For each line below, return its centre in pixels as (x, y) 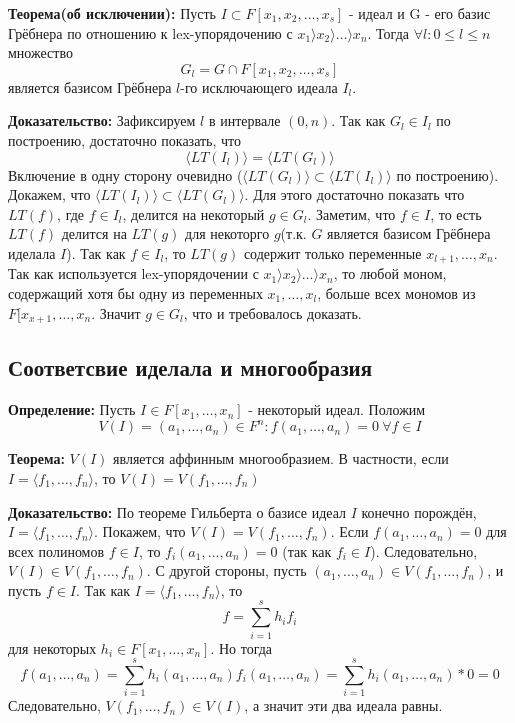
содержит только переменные (332, 252)
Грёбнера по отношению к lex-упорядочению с (150, 32)
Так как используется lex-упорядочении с (133, 273)
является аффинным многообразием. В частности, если (281, 458)
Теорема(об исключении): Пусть (112, 13)
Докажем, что (49, 194)
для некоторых (52, 647)
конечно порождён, (419, 511)
